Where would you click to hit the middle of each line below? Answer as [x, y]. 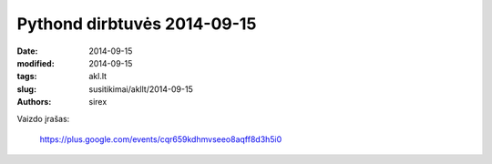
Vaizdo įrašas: [43, 118]
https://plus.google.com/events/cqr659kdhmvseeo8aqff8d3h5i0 [161, 139]
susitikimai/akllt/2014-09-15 [141, 89]
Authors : [34, 102]
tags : [27, 77]
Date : [27, 51]
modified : [36, 63]
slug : [26, 89]
